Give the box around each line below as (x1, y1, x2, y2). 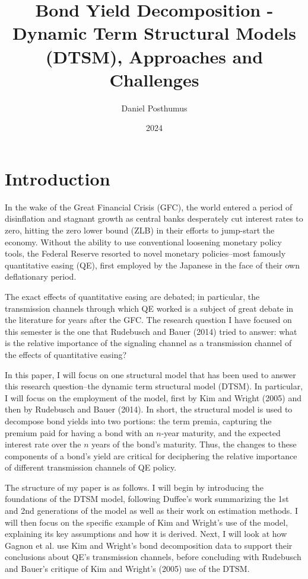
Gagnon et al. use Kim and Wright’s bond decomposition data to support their (5, 539, 293, 551)
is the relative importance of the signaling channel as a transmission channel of (5, 337, 292, 349)
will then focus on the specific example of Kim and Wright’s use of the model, (5, 516, 288, 528)
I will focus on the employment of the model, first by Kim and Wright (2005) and (5, 391, 301, 404)
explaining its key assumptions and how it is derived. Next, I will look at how (5, 527, 287, 540)
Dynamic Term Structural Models (12, 21, 297, 45)
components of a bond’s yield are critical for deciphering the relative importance (5, 449, 297, 462)
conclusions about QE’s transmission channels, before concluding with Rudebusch (5, 551, 301, 563)
